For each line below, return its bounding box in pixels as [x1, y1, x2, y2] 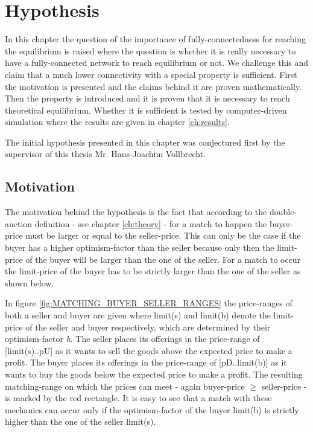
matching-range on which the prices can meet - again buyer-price [5, 379, 245, 392]
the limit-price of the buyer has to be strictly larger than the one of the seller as [5, 265, 301, 277]
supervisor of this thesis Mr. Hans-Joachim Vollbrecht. [5, 147, 206, 160]
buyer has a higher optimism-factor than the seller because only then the [5, 241, 274, 254]
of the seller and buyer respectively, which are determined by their [25, 320, 271, 333]
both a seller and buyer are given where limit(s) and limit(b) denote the [5, 309, 271, 321]
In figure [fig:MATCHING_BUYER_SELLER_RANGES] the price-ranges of [5, 297, 292, 309]
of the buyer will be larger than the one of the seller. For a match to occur [25, 253, 301, 265]
